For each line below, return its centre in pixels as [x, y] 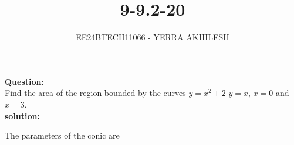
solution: [23, 115]
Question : [24, 81]
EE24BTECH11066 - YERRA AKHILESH [153, 37]
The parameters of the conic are [62, 135]
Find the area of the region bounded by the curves [95, 93]
